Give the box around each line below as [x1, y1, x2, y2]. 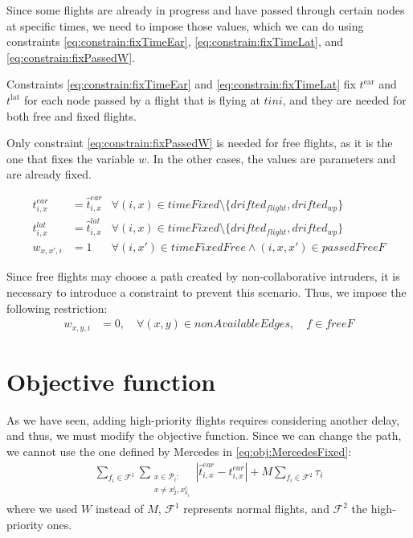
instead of [95, 500, 144, 517]
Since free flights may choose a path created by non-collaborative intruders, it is [6, 268, 400, 285]
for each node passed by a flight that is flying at [23, 91, 260, 108]
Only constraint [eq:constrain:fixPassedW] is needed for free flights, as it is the [6, 134, 393, 151]
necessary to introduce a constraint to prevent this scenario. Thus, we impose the [6, 283, 407, 300]
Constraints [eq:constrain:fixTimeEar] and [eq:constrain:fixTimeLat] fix [6, 76, 356, 92]
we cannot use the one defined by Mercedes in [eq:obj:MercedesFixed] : [6, 442, 352, 459]
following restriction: [6, 299, 108, 316]
